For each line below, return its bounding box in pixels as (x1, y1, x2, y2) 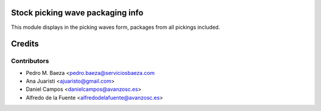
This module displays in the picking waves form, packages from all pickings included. (11, 24, 221, 31)
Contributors (11, 57, 49, 65)
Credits (11, 39, 39, 49)
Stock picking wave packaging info (11, 8, 144, 18)
